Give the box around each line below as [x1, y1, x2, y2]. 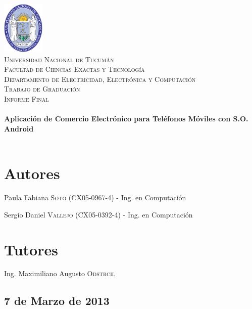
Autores [4, 163, 60, 184]
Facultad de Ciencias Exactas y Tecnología [4, 64, 145, 74]
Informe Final [4, 94, 49, 104]
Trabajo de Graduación [4, 83, 80, 94]
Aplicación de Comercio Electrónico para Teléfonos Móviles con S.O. [4, 113, 248, 124]
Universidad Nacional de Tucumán [4, 54, 114, 64]
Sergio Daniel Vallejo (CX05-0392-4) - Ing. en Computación [4, 209, 193, 219]
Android [4, 123, 34, 134]
